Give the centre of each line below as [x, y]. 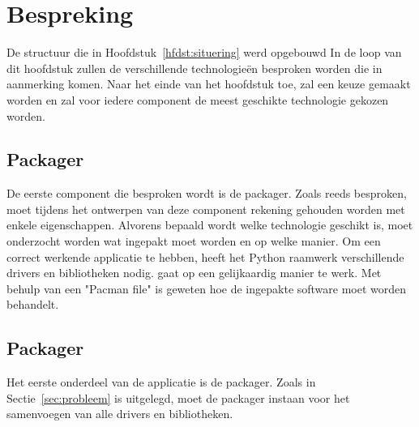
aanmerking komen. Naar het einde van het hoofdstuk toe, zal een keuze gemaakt [209, 84]
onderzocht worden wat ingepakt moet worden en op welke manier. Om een [194, 241]
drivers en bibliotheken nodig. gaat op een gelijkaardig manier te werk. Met [194, 273]
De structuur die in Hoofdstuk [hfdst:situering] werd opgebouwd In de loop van [204, 52]
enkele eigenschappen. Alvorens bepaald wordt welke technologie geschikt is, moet [210, 225]
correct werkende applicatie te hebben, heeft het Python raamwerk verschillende [205, 256]
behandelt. [33, 304]
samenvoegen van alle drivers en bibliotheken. [120, 414]
